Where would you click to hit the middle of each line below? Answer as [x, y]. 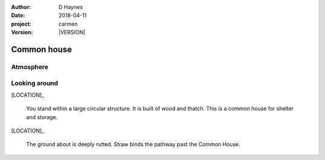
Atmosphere [30, 67]
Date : [18, 16]
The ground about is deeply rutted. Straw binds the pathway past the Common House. [133, 144]
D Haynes [71, 7]
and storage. [42, 117]
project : [21, 23]
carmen [68, 23]
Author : [21, 7]
